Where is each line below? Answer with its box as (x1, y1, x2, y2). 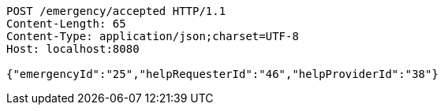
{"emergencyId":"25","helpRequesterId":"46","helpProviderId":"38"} (6, 68, 438, 80)
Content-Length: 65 (6, 17, 126, 30)
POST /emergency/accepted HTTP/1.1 (6, 5, 226, 17)
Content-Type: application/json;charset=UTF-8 (6, 30, 299, 43)
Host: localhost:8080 (6, 43, 140, 55)
